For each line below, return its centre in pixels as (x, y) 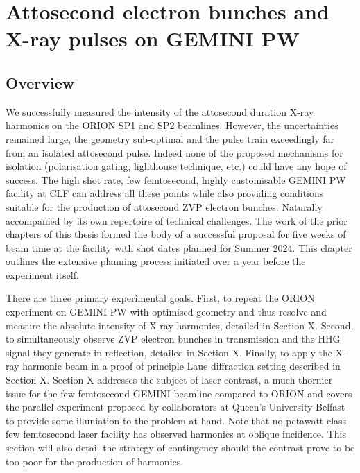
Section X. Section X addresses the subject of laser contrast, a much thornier (169, 380)
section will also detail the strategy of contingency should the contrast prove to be (180, 448)
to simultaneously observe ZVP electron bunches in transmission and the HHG (173, 339)
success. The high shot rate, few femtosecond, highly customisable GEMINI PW (176, 179)
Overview (40, 82)
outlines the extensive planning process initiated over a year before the (156, 261)
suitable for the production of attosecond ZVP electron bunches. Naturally (164, 206)
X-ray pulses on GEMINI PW (153, 38)
